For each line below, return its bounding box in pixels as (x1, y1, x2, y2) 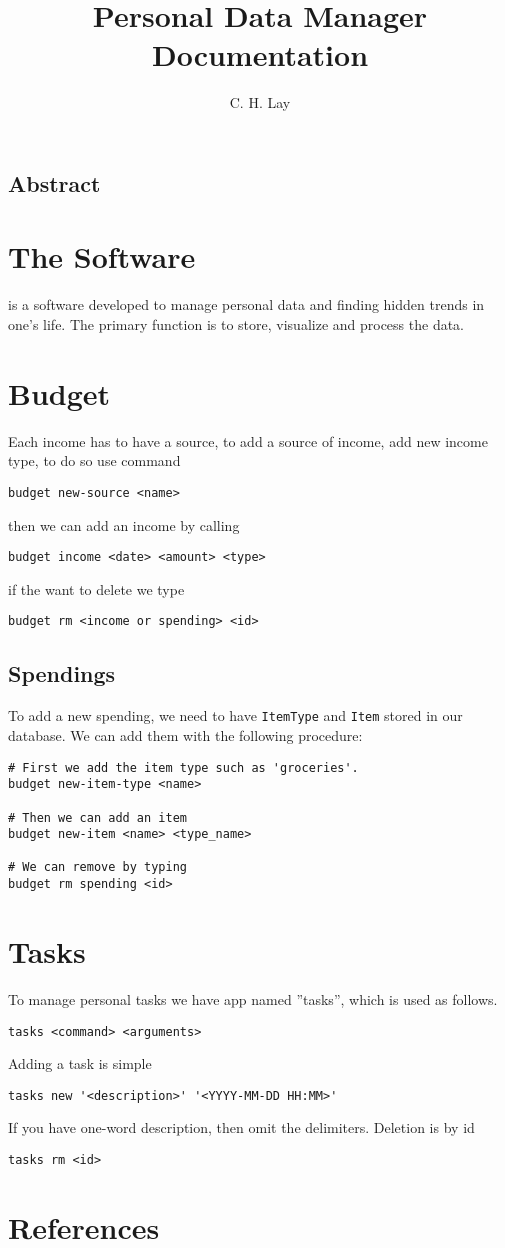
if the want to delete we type (8, 578, 185, 599)
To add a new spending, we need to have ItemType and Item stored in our (8, 705, 463, 726)
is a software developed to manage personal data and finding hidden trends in (8, 294, 485, 315)
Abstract (8, 167, 101, 198)
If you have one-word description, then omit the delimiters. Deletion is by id (8, 1117, 475, 1138)
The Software (8, 236, 196, 277)
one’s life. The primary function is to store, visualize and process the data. (8, 314, 465, 335)
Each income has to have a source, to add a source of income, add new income (8, 430, 488, 451)
